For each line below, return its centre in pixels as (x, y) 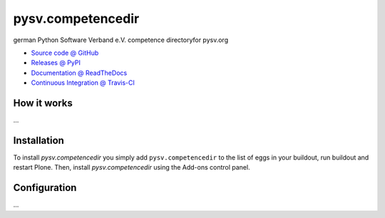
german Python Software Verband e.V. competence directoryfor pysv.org (120, 40)
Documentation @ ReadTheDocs (79, 73)
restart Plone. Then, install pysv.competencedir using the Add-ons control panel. (132, 167)
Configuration (45, 188)
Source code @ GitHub (65, 53)
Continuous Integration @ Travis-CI (83, 83)
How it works (43, 103)
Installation (38, 140)
